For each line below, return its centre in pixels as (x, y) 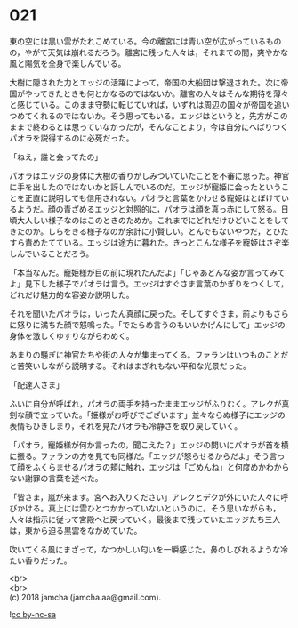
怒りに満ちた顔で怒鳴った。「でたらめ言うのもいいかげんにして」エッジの (151, 325)
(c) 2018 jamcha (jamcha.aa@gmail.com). (85, 597)
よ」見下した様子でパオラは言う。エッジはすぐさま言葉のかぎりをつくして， (149, 283)
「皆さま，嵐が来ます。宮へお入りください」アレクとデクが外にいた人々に (145, 497)
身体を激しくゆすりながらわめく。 (72, 335)
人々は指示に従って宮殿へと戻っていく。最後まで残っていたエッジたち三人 (145, 519)
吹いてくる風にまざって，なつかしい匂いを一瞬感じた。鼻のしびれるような (145, 549)
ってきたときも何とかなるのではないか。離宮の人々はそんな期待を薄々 (161, 93)
